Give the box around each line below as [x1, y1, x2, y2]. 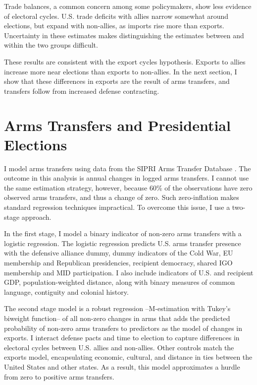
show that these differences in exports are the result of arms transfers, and [4, 76, 230, 86]
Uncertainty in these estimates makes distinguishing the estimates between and [4, 30, 244, 40]
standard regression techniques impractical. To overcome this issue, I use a [4, 202, 230, 212]
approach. [21, 211, 51, 222]
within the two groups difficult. [4, 40, 98, 50]
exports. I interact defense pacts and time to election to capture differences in [4, 332, 240, 343]
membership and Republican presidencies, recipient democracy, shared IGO [4, 257, 233, 267]
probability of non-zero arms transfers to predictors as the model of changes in [4, 322, 243, 333]
